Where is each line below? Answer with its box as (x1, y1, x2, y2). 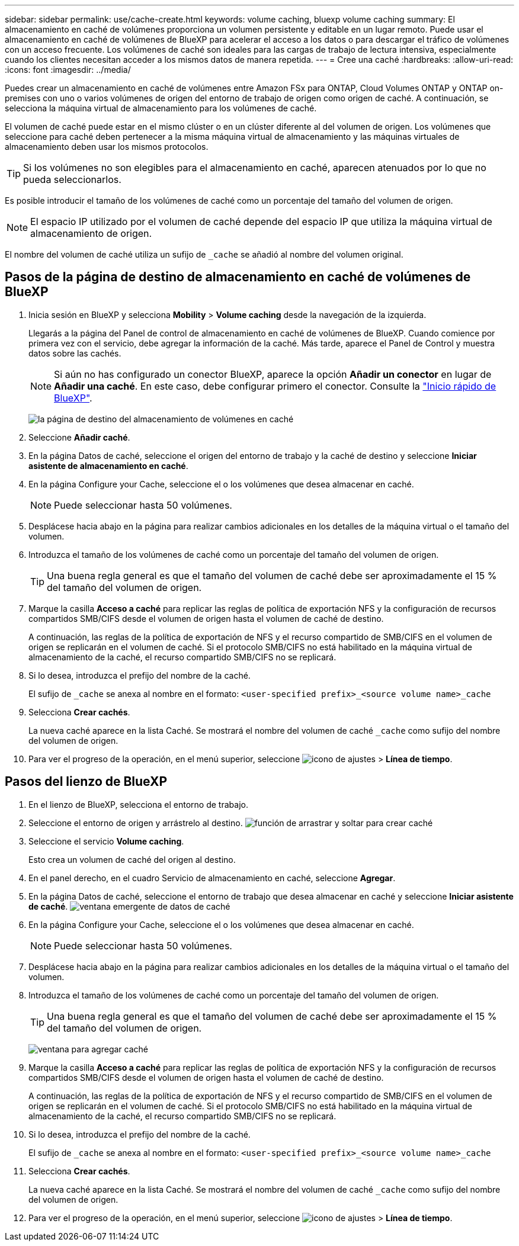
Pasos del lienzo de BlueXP (5, 774, 168, 789)
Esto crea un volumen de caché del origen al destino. (28, 854, 236, 865)
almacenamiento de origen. (30, 227, 152, 239)
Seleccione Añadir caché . (28, 432, 130, 442)
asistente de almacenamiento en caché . (28, 460, 188, 471)
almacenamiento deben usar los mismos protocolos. (5, 142, 209, 152)
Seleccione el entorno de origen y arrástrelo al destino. (28, 817, 243, 828)
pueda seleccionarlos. (23, 174, 121, 185)
